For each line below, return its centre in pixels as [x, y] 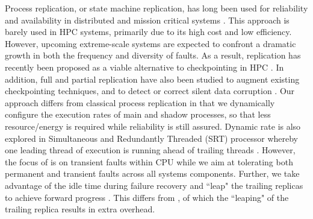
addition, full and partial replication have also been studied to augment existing [152, 79]
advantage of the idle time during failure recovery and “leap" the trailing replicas [154, 185]
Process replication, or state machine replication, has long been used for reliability [156, 8]
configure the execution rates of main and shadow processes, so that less [138, 114]
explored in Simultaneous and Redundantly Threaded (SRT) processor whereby [151, 138]
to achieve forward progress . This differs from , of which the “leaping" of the [147, 197]
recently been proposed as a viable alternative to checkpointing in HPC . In [144, 67]
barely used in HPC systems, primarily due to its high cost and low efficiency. [148, 32]
